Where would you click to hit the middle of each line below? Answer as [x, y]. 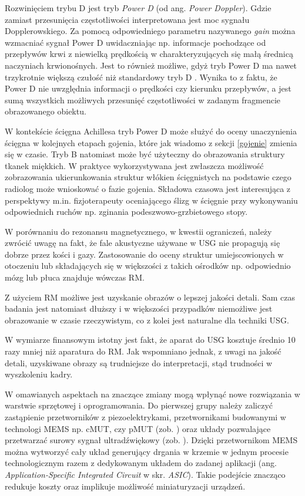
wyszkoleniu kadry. [39, 374]
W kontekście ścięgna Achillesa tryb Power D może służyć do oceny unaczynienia [151, 131]
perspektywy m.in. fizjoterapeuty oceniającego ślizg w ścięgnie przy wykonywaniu [151, 200]
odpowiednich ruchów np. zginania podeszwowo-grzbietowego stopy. [126, 212]
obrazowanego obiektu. [46, 111]
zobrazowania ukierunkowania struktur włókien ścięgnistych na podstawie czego [148, 177]
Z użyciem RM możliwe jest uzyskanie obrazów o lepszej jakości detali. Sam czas [150, 297]
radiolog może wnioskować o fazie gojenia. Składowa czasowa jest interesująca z [148, 188]
